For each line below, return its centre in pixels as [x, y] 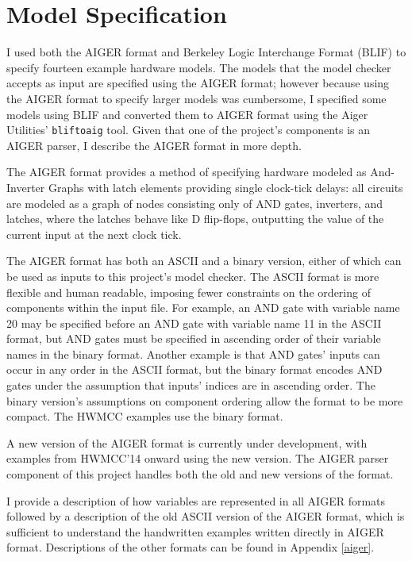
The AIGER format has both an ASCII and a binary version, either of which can [204, 261]
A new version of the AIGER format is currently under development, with [187, 442]
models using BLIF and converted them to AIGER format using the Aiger [187, 114]
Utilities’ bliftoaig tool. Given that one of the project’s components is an [189, 130]
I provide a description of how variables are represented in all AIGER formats [196, 500]
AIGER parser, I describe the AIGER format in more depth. [154, 145]
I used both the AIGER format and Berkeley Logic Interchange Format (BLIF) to [206, 52]
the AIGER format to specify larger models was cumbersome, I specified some [196, 98]
